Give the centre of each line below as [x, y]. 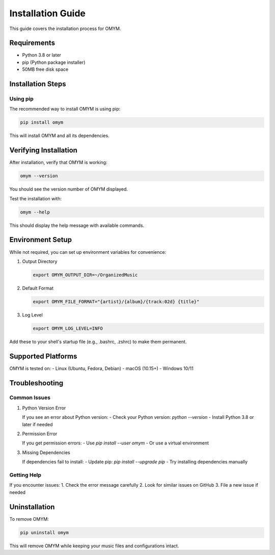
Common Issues [30, 398]
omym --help [35, 212]
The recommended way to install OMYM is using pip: [65, 109]
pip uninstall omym [44, 532]
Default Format [38, 288]
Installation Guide [48, 13]
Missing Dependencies [46, 452]
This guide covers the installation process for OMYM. [65, 29]
